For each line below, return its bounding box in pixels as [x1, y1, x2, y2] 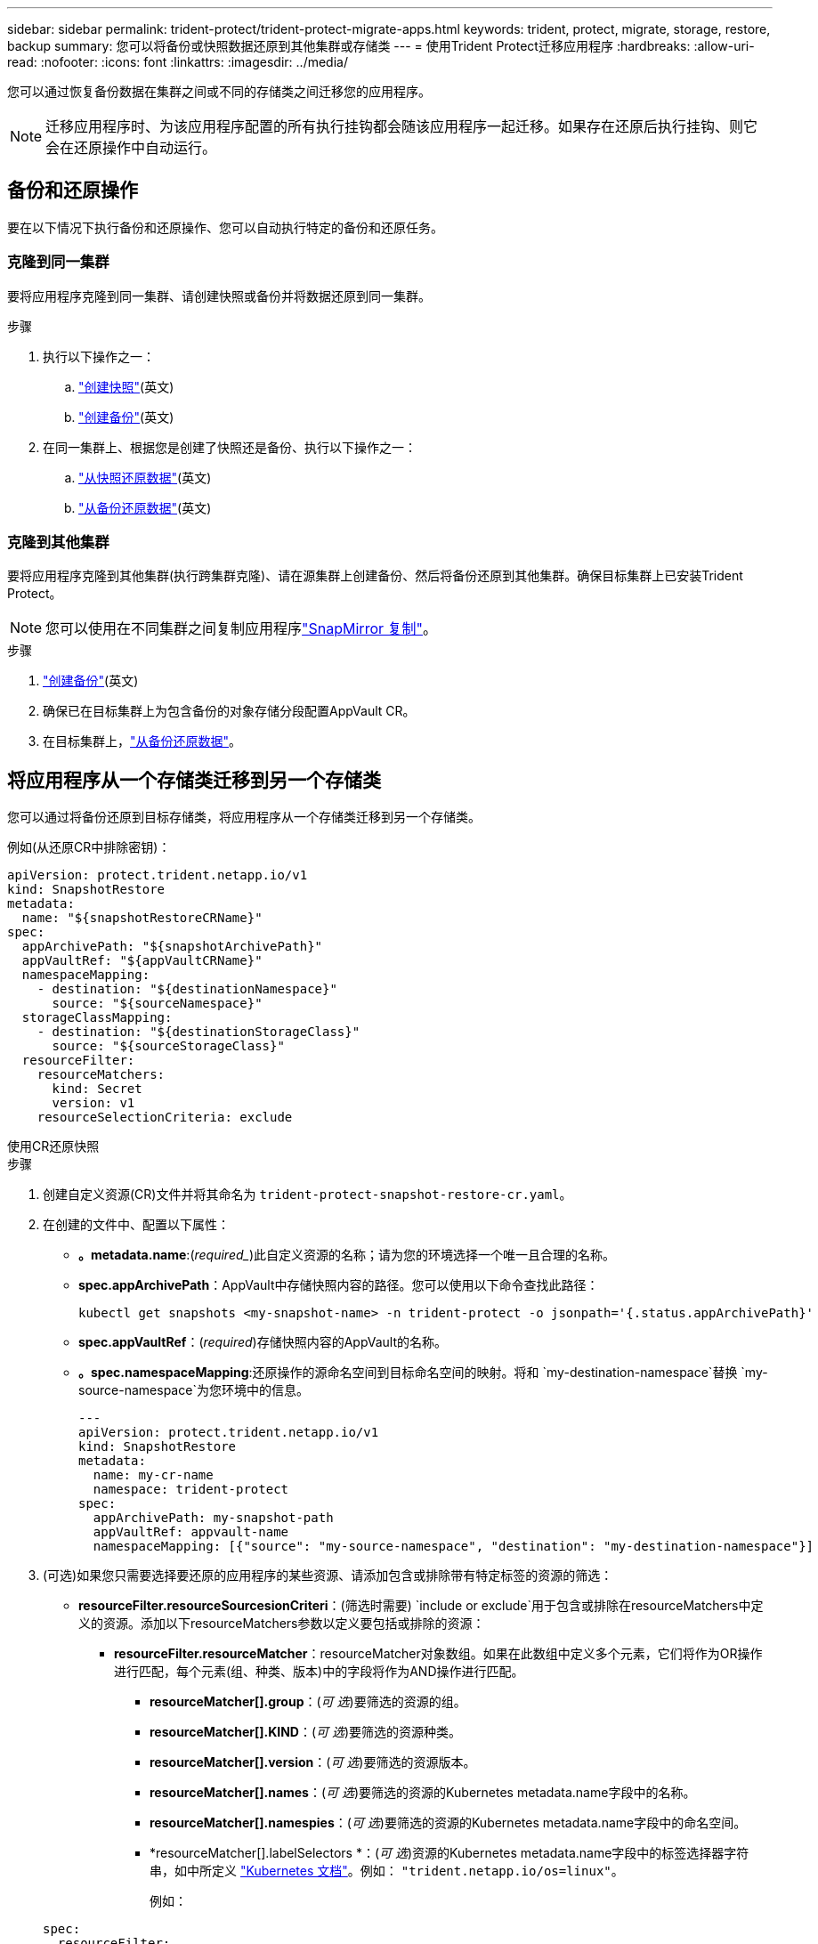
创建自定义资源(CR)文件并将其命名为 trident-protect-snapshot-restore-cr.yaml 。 [43, 1187, 572, 1203]
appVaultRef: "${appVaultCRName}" [21, 953, 263, 968]
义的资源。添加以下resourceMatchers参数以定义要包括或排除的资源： [78, 1616, 485, 1632]
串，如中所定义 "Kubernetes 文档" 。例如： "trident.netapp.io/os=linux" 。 [150, 1863, 624, 1879]
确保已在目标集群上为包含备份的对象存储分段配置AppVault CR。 [43, 703, 416, 719]
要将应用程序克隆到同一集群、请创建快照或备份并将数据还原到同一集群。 [7, 288, 431, 304]
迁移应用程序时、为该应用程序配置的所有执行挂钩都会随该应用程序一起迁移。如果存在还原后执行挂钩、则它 [45, 117, 758, 135]
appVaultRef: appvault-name [93, 1525, 289, 1540]
